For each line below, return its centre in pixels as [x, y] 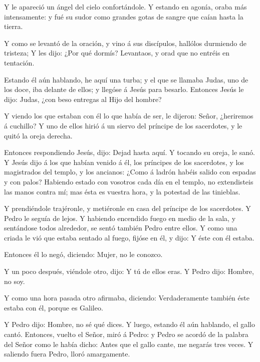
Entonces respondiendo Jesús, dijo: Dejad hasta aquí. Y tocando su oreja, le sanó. [129, 152]
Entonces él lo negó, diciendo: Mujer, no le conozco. [83, 254]
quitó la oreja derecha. [38, 135]
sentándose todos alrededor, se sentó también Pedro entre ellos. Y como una [121, 228]
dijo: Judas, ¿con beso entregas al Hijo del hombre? [83, 99]
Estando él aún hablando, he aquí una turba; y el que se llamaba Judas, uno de [126, 79]
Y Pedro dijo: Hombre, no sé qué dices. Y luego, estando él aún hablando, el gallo [130, 324]
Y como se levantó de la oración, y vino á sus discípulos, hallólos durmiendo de [125, 43]
